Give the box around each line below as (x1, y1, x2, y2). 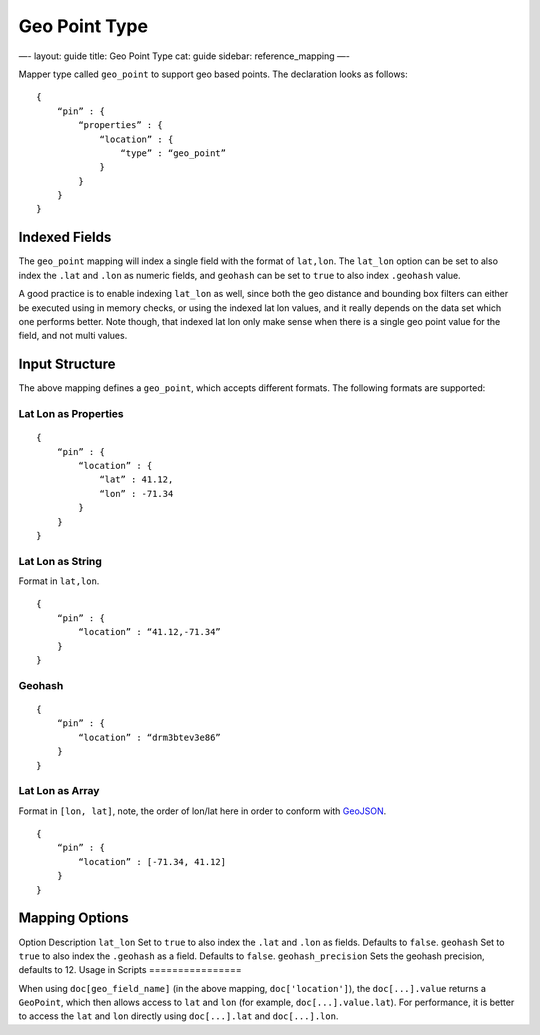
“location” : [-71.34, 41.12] (78, 856, 227, 867)
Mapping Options (18, 910, 129, 927)
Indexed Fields (18, 229, 112, 246)
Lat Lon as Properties (18, 406, 124, 420)
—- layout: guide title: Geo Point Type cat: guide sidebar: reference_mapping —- (18, 50, 350, 62)
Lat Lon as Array (18, 784, 100, 798)
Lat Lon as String (18, 554, 102, 568)
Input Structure (18, 356, 116, 373)
